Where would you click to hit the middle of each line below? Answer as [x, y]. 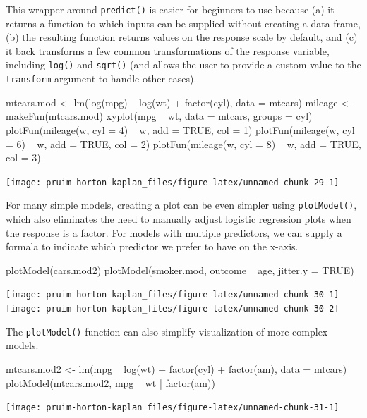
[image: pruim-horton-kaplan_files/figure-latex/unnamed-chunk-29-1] [173, 182]
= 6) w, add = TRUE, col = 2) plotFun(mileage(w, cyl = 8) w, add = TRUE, [183, 143]
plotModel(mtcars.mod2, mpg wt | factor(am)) [110, 382]
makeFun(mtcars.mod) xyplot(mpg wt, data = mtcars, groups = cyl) [159, 116]
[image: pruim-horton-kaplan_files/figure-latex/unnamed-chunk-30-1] [173, 295]
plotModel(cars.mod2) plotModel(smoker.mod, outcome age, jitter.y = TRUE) [180, 270]
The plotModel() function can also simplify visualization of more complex [167, 331]
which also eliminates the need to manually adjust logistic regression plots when [179, 219]
